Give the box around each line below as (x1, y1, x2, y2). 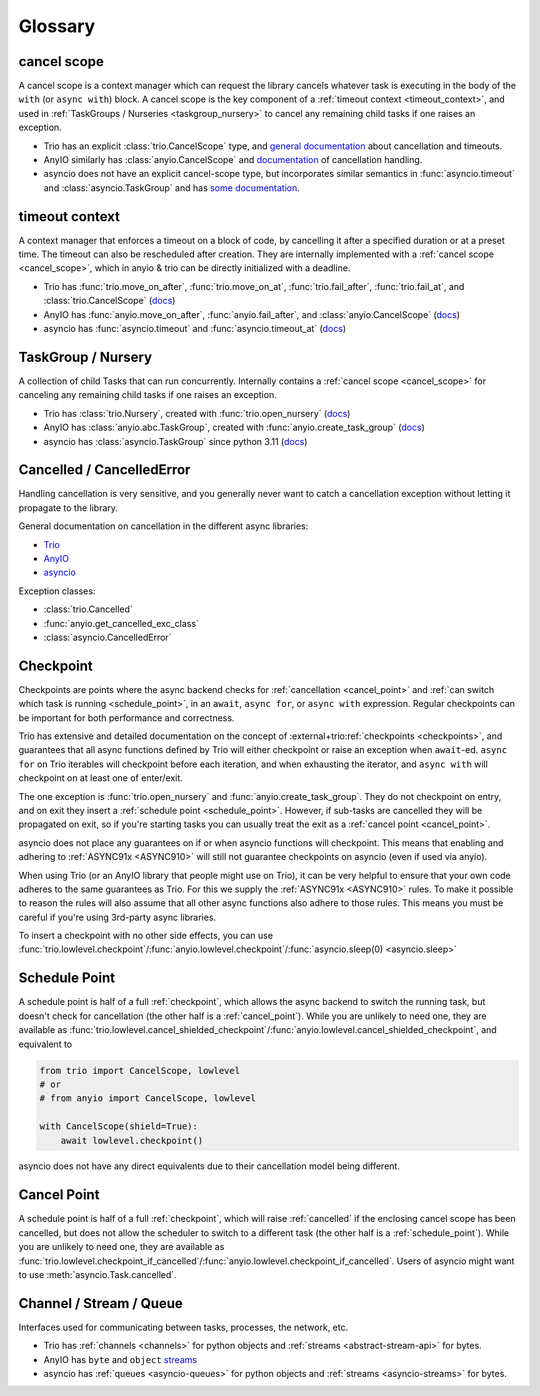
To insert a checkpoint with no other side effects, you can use (18, 930, 274, 942)
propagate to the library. (18, 501, 119, 514)
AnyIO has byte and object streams (43, 1353, 198, 1365)
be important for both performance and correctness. (18, 711, 235, 724)
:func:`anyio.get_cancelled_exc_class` (43, 617, 200, 629)
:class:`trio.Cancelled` (43, 603, 134, 615)
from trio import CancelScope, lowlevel (39, 1065, 240, 1076)
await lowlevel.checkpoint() (60, 1135, 204, 1146)
